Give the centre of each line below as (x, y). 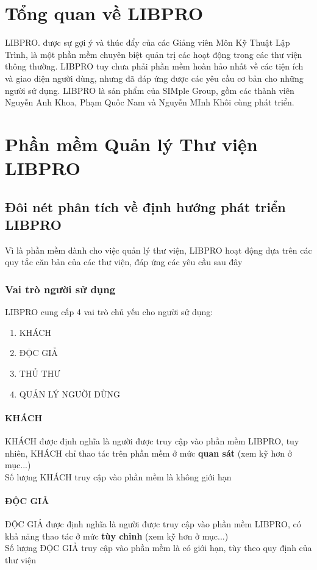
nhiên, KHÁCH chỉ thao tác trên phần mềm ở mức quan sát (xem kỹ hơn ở (148, 453)
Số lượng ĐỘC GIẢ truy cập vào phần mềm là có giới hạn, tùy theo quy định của (158, 548)
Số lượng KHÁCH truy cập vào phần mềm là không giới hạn (118, 476)
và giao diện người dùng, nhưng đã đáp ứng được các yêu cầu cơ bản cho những (154, 78)
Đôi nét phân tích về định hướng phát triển (145, 206)
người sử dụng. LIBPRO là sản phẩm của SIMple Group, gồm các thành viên (150, 90)
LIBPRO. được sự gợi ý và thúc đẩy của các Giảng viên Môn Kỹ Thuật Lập (148, 42)
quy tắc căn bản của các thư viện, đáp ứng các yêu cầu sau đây (124, 262)
